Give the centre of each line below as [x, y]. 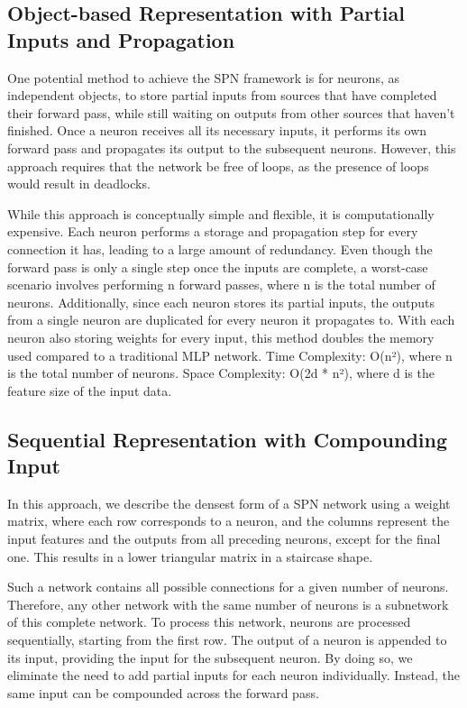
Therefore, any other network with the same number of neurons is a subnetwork [228, 604]
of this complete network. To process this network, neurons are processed [209, 622]
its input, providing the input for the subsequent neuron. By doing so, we [210, 657]
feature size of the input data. [90, 390]
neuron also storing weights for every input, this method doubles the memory [221, 337]
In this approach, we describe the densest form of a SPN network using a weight [229, 503]
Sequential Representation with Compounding [228, 439]
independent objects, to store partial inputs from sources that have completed [222, 95]
